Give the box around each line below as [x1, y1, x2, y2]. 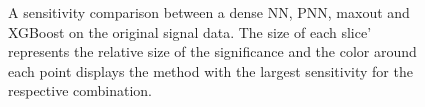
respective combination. [8, 80, 153, 101]
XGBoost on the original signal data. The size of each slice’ [8, 21, 372, 42]
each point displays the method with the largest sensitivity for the [8, 60, 413, 81]
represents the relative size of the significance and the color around [8, 41, 417, 62]
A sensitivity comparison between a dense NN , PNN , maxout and [8, 2, 410, 22]
